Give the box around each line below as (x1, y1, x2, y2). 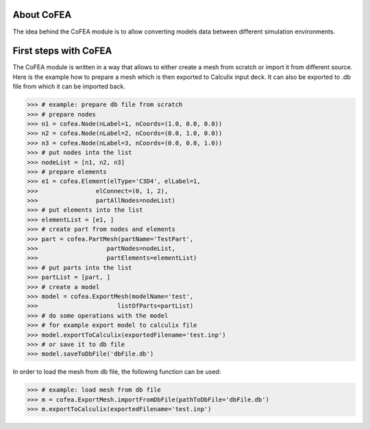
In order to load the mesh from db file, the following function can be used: (12, 367, 221, 376)
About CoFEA (12, 9, 72, 21)
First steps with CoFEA (12, 45, 112, 57)
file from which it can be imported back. (12, 82, 126, 90)
